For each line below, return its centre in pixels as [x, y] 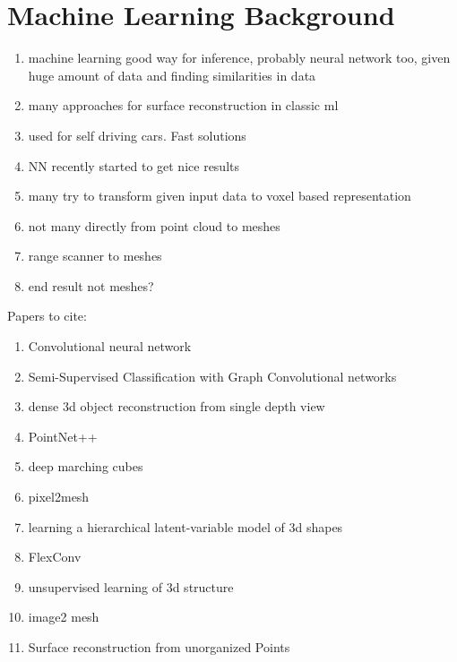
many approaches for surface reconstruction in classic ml [183, 105]
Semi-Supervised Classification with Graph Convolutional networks [212, 376]
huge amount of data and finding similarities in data [172, 75]
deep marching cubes [86, 466]
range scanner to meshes [95, 256]
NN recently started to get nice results [134, 165]
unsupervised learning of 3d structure [131, 586]
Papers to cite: [47, 316]
